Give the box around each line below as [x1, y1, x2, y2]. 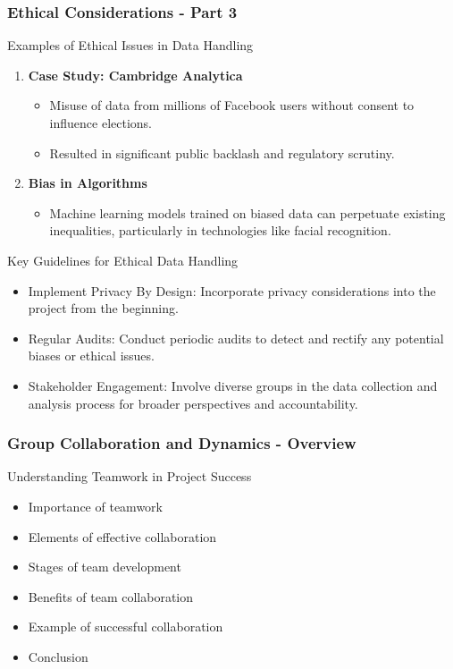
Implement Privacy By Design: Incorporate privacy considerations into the [28, 281, 436, 300]
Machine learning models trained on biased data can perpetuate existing [49, 203, 446, 222]
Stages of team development [28, 557, 181, 576]
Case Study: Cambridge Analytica [28, 65, 243, 84]
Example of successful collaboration [28, 617, 223, 636]
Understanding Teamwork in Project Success [7, 467, 252, 486]
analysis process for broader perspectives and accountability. [28, 394, 358, 412]
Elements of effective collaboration [28, 527, 217, 546]
